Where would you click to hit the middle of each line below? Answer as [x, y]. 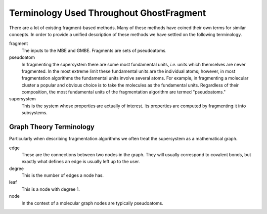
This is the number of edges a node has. [63, 175]
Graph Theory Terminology [52, 127]
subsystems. [35, 113]
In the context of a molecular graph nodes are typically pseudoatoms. [92, 203]
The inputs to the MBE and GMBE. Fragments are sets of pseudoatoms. [94, 50]
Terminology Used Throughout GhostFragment [108, 13]
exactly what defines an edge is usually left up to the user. [81, 162]
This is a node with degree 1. [51, 189]
